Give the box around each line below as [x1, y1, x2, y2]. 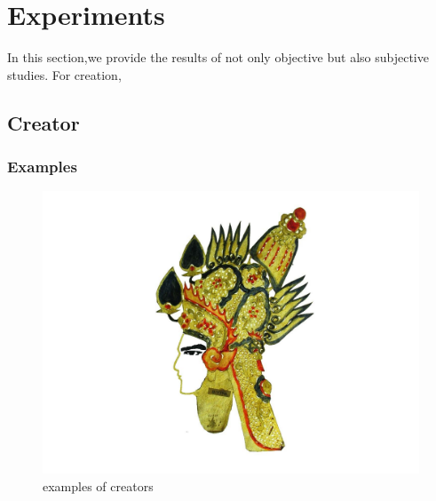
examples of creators [43, 476, 154, 495]
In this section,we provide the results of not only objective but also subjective [7, 48, 429, 67]
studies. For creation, [7, 65, 122, 83]
